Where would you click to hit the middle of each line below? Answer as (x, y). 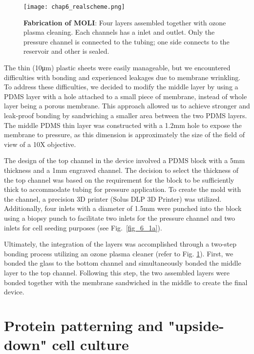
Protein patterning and (84, 325)
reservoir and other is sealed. (66, 51)
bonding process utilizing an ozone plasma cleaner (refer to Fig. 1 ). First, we (119, 253)
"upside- (196, 325)
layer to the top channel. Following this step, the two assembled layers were (117, 272)
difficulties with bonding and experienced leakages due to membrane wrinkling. (122, 77)
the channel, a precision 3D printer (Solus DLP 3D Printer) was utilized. (113, 198)
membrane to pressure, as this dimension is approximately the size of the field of (124, 135)
